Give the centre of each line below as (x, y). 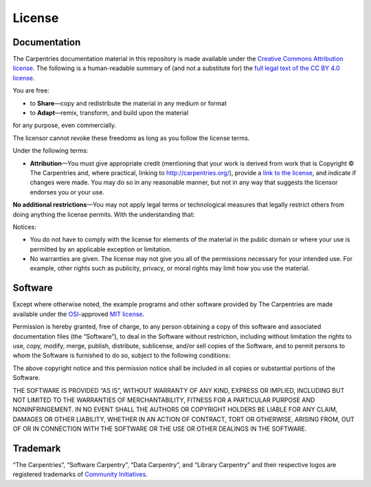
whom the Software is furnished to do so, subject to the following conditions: (122, 355)
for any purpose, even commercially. (65, 125)
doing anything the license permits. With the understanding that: (104, 214)
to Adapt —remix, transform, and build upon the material (109, 113)
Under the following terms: (50, 150)
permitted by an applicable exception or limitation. (101, 249)
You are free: (31, 91)
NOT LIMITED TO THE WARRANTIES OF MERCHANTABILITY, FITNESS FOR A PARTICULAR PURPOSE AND (164, 400)
